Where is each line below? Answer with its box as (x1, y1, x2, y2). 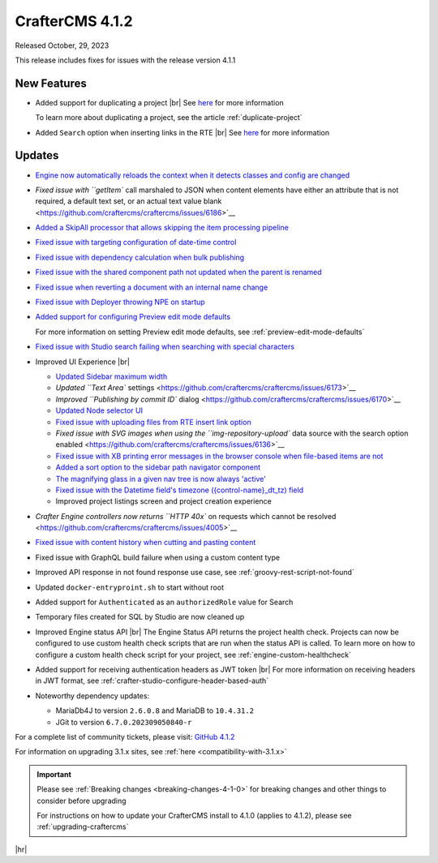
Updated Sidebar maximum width (55, 371, 168, 381)
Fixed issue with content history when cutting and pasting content (35, 538, 256, 547)
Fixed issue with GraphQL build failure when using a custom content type (35, 552, 280, 562)
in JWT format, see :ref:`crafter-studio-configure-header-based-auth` (35, 676, 269, 685)
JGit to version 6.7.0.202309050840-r (55, 717, 192, 727)
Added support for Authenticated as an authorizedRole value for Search (35, 597, 294, 608)
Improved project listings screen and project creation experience (55, 496, 272, 506)
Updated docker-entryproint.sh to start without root (35, 582, 225, 592)
